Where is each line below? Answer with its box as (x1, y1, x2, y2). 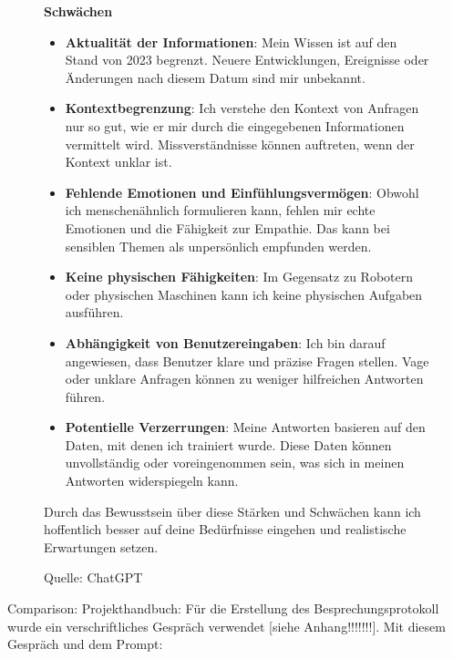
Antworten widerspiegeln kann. (65, 471, 239, 490)
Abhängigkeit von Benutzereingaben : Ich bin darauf (65, 333, 386, 352)
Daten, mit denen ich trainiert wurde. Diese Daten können (65, 435, 392, 454)
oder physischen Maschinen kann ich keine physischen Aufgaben (65, 284, 423, 304)
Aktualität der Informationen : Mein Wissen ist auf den (65, 32, 397, 51)
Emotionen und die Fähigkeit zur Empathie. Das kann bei (65, 218, 390, 237)
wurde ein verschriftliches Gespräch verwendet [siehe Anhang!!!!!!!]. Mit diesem (7, 616, 446, 635)
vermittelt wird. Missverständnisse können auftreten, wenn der (65, 134, 415, 153)
